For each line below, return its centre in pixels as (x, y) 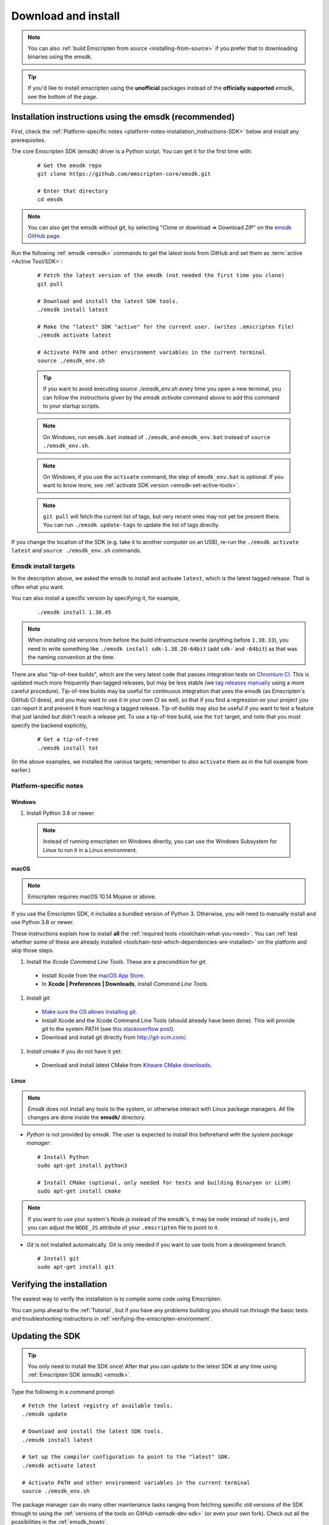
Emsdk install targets (43, 566)
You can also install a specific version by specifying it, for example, (95, 598)
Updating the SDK (46, 1336)
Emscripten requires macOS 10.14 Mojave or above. (92, 897)
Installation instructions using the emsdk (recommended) (123, 117)
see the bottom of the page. (63, 96)
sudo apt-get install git (76, 1267)
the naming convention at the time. (71, 657)
